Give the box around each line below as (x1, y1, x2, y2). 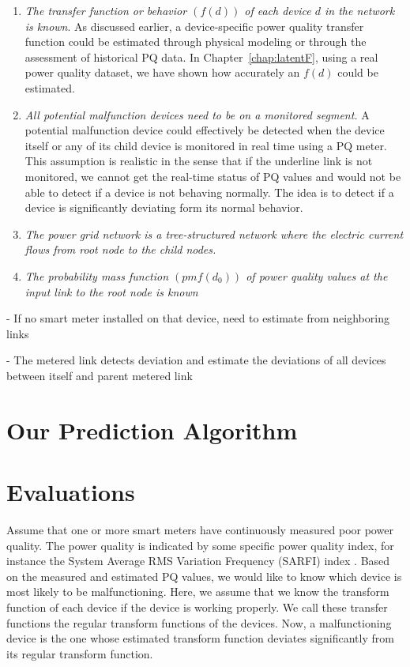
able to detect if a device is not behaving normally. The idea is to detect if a (24, 183, 394, 200)
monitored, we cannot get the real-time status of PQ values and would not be (24, 168, 401, 184)
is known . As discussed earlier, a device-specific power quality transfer (24, 17, 364, 34)
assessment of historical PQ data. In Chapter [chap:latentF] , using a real (24, 48, 378, 65)
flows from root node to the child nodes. (24, 241, 216, 258)
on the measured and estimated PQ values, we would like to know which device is (6, 567, 402, 584)
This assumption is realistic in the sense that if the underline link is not (24, 153, 373, 169)
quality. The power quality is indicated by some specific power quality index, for (6, 537, 394, 553)
